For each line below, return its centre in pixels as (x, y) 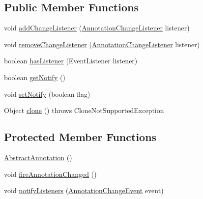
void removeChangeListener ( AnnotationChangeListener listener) (102, 44)
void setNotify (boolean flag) (47, 94)
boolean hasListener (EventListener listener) (71, 61)
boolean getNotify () (35, 77)
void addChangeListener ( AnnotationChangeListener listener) (97, 28)
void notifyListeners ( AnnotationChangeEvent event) (84, 190)
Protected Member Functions (80, 137)
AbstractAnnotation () (38, 157)
